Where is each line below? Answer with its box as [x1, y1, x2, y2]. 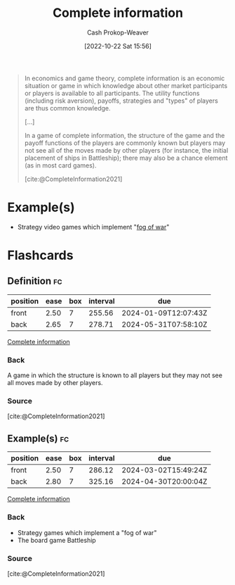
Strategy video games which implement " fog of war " [17, 222, 170, 231]
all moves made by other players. [7, 379, 103, 387]
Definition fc [7, 275, 62, 287]
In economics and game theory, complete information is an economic [24, 74, 225, 82]
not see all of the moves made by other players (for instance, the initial [24, 146, 229, 154]
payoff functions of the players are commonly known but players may [24, 139, 226, 147]
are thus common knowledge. [24, 103, 111, 112]
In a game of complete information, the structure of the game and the [24, 131, 225, 139]
